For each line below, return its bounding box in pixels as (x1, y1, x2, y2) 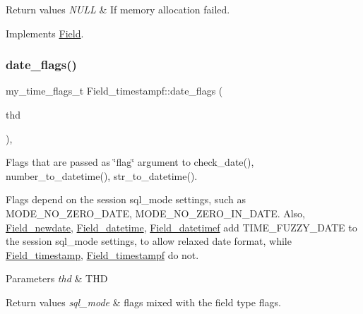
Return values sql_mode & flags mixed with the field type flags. (6, 294, 281, 309)
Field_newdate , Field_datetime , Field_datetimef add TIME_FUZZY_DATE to (6, 219, 357, 234)
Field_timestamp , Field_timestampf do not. (6, 247, 199, 262)
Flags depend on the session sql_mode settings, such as (6, 192, 246, 207)
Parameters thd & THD (6, 271, 108, 286)
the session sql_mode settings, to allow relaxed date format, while (6, 234, 292, 248)
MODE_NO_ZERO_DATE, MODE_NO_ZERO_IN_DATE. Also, (6, 205, 306, 220)
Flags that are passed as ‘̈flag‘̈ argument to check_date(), (6, 155, 254, 169)
